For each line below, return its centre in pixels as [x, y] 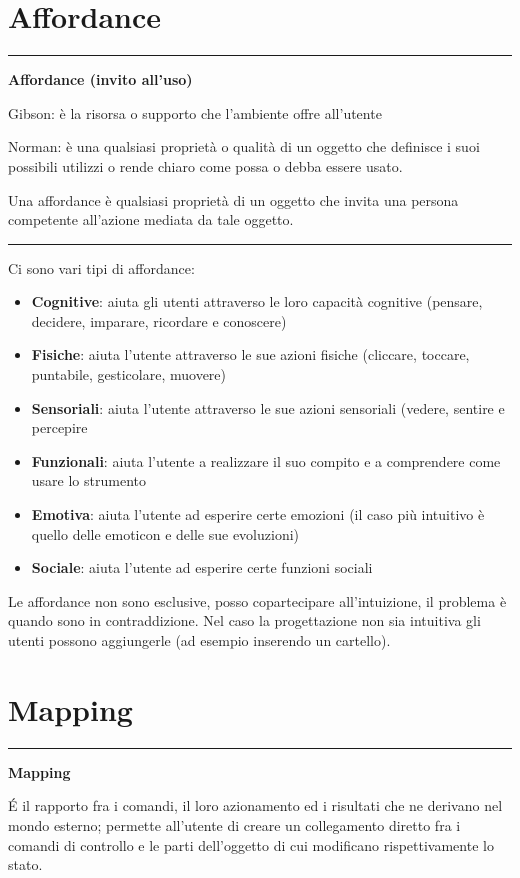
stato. [25, 864]
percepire [59, 427]
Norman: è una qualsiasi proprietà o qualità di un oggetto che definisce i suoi [244, 146]
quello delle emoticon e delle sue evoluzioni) [165, 533]
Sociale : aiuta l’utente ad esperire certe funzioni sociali [202, 567]
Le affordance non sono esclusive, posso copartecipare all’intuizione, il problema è [257, 600]
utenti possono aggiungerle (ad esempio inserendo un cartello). [199, 640]
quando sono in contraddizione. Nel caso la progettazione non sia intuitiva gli [244, 620]
